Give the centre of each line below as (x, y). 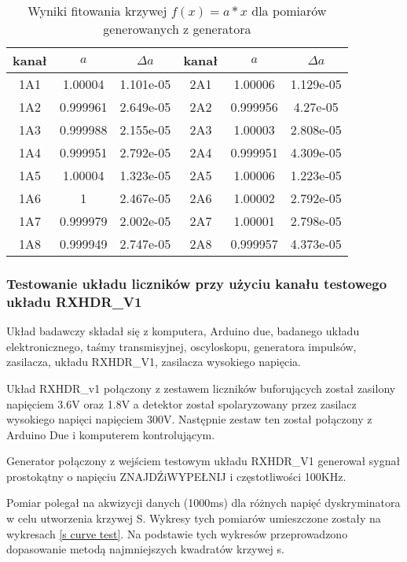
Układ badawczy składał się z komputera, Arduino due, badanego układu (183, 331)
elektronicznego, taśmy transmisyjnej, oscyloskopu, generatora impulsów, (181, 346)
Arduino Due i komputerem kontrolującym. (111, 434)
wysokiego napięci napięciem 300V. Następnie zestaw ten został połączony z (189, 419)
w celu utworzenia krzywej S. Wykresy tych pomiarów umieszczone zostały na (194, 518)
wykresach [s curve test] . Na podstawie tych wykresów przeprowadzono (177, 533)
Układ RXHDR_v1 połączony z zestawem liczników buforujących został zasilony (201, 388)
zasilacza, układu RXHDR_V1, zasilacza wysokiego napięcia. (154, 362)
